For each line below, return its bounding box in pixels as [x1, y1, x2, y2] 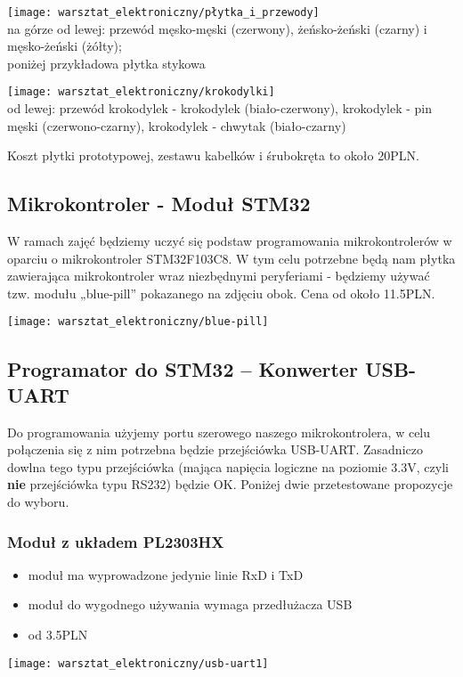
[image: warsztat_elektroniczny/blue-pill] [7, 315, 269, 329]
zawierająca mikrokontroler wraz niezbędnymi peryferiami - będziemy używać [7, 266, 430, 285]
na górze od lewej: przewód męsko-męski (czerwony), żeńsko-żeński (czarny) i [7, 19, 427, 37]
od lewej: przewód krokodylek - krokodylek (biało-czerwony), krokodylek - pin [7, 99, 433, 118]
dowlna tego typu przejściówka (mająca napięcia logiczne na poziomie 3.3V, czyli [7, 457, 449, 476]
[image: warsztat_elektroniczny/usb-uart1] [7, 657, 269, 670]
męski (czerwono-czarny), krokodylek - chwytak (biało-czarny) [7, 116, 346, 135]
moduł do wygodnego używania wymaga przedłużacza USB [28, 595, 353, 614]
